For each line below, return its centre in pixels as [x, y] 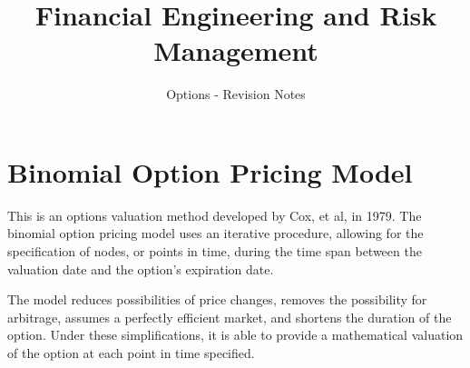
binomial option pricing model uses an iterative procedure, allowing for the [215, 233]
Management [236, 50]
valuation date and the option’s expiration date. [141, 269]
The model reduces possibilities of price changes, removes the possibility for [217, 299]
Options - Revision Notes [236, 94]
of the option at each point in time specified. [131, 353]
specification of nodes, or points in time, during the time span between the [215, 251]
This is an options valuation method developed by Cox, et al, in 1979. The [215, 215]
